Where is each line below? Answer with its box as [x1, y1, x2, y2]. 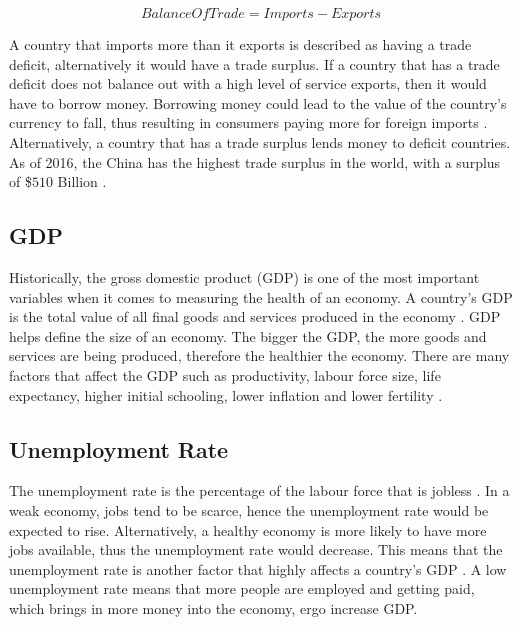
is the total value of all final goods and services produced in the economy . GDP [9, 306, 501, 327]
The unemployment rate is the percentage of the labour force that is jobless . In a [9, 480, 510, 501]
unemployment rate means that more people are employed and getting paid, [9, 578, 475, 599]
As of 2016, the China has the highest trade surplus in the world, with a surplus [9, 151, 501, 172]
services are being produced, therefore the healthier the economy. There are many [9, 345, 510, 366]
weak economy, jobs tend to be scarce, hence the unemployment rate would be [9, 499, 489, 520]
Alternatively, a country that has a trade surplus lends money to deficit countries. [9, 131, 511, 152]
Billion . [57, 171, 107, 192]
